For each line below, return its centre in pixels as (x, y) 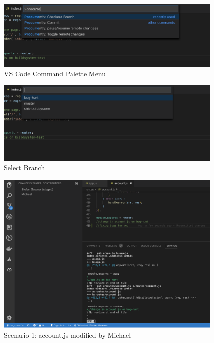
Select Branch (25, 168)
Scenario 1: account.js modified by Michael (68, 335)
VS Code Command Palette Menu (55, 73)
